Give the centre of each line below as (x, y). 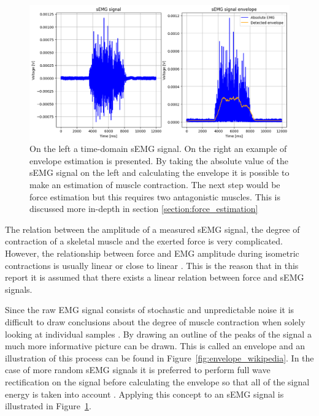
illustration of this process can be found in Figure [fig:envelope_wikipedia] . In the (159, 357)
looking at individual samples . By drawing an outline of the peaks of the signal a (158, 334)
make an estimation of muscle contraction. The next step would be (155, 185)
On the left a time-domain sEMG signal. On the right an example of (158, 149)
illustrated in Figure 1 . (48, 406)
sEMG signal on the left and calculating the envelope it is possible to (159, 172)
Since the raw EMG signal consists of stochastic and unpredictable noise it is (150, 310)
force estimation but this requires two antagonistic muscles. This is (155, 196)
